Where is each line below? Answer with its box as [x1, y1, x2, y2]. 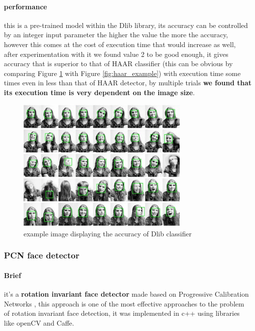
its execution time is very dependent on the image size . [4, 87, 195, 97]
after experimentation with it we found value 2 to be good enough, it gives [4, 49, 228, 59]
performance [4, 1, 47, 11]
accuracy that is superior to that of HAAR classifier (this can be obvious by [4, 58, 233, 69]
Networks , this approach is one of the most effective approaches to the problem [4, 298, 244, 308]
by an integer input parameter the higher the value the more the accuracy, [4, 29, 228, 40]
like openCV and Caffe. [4, 317, 74, 328]
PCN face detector [4, 249, 80, 261]
